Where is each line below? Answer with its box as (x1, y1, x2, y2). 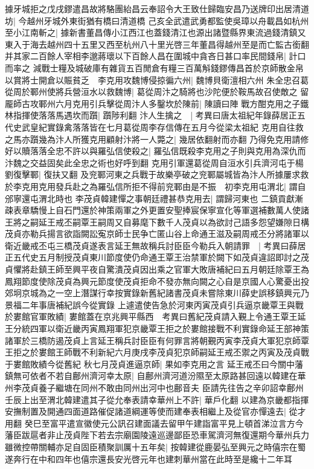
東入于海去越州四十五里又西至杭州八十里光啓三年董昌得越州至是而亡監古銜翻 (5, 37, 309, 50)
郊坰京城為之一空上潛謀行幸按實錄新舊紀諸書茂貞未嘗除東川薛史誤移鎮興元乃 (5, 286, 309, 299)
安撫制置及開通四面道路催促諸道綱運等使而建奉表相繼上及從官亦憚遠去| (5, 405, 286, 418)
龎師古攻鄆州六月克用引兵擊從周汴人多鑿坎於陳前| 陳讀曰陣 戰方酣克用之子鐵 (5, 97, 309, 109)
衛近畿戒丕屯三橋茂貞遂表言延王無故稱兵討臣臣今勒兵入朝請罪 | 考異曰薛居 (5, 239, 306, 251)
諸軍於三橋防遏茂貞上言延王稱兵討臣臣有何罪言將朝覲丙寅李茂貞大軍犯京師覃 (5, 334, 309, 346)
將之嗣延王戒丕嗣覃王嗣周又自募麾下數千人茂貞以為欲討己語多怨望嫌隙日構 (13, 215, 309, 228)
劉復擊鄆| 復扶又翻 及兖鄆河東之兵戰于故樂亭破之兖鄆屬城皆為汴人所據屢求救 (5, 168, 309, 181)
